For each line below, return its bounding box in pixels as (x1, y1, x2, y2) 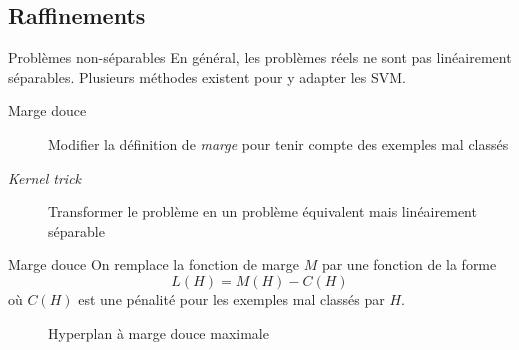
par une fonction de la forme (321, 254, 497, 275)
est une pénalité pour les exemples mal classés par (78, 288, 385, 309)
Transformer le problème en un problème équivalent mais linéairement (48, 201, 477, 222)
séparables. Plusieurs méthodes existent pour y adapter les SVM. (8, 66, 406, 87)
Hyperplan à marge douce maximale (48, 322, 269, 343)
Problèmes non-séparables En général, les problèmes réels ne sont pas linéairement (8, 47, 512, 68)
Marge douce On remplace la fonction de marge (8, 254, 300, 275)
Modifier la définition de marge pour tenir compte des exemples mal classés (48, 133, 509, 154)
